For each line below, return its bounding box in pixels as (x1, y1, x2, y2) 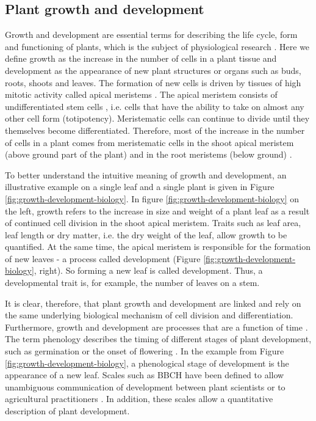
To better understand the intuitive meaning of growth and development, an (5, 168, 287, 181)
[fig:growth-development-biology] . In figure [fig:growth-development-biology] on (5, 192, 300, 205)
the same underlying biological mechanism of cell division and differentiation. (5, 309, 293, 321)
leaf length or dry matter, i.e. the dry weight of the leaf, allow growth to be (5, 228, 287, 241)
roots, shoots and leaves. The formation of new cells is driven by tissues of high (5, 76, 301, 89)
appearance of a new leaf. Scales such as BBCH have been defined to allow (5, 368, 284, 381)
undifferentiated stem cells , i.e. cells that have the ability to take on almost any (5, 100, 304, 112)
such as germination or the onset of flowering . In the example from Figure (5, 345, 284, 357)
